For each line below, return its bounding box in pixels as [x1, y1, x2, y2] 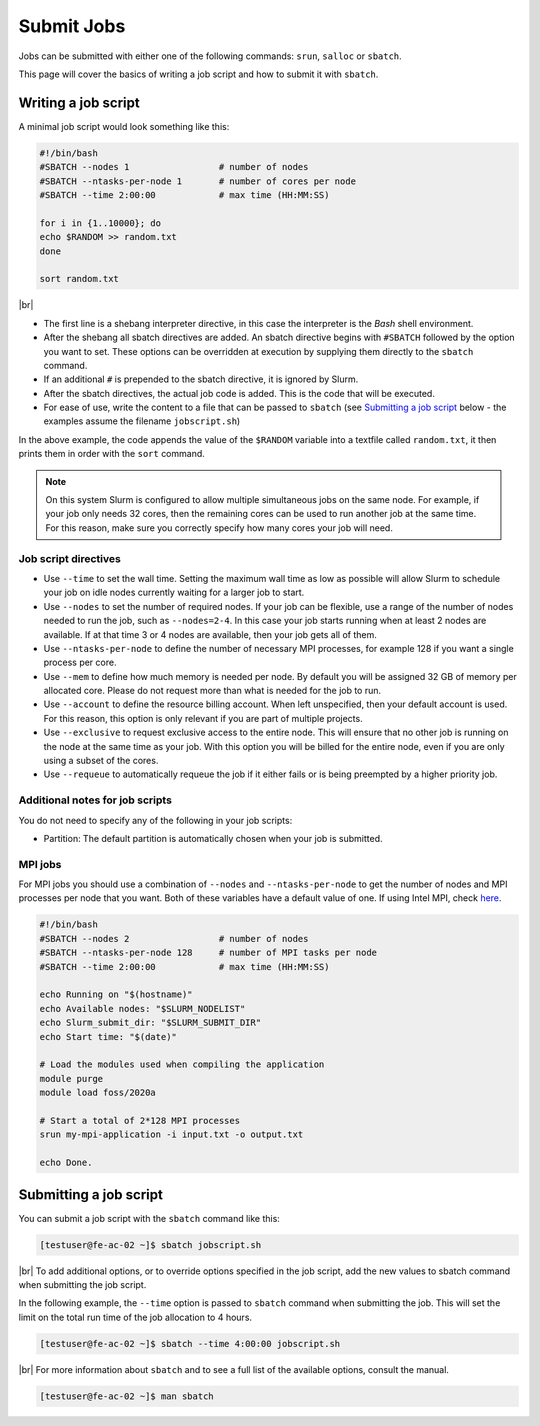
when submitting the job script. [18, 1278, 147, 1290]
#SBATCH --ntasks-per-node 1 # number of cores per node [39, 175, 357, 187]
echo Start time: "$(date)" [39, 1031, 177, 1042]
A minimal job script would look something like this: [18, 120, 230, 132]
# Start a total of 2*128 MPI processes [39, 1115, 240, 1126]
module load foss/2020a [39, 1087, 157, 1099]
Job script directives [18, 551, 122, 565]
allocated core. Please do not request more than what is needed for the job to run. [43, 685, 382, 697]
